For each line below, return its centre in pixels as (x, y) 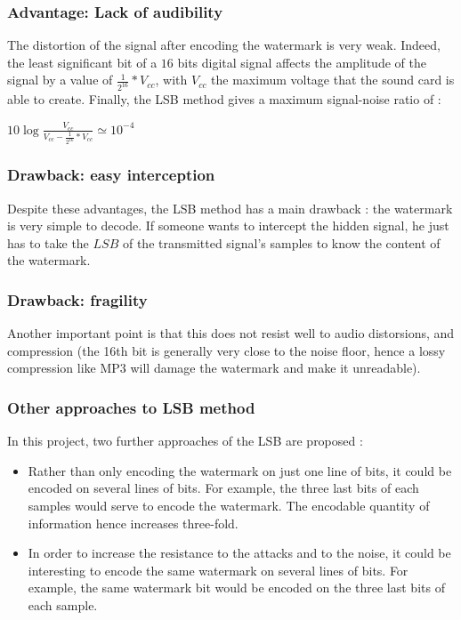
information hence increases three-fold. (133, 523)
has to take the (48, 242)
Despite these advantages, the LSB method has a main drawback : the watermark (230, 208)
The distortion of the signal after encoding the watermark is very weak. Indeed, (224, 45)
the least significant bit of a (82, 62)
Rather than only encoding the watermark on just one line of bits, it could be (240, 470)
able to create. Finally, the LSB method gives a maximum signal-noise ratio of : (224, 99)
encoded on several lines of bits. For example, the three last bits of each (223, 488)
